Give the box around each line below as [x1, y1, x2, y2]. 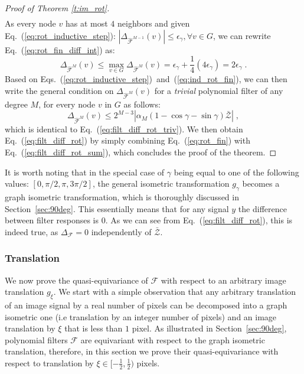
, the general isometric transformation [92, 177, 230, 190]
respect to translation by [5, 356, 94, 369]
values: [5, 177, 29, 190]
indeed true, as [5, 225, 58, 238]
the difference [238, 202, 287, 214]
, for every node [38, 97, 96, 110]
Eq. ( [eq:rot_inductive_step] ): [5, 29, 116, 41]
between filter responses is [5, 214, 99, 226]
